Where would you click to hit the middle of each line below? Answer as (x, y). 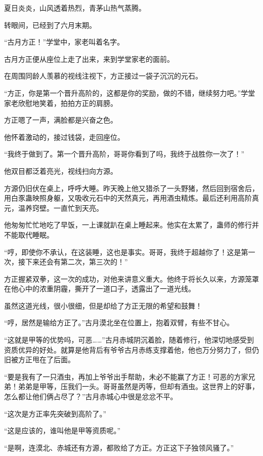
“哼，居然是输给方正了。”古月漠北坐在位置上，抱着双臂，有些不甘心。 (119, 322)
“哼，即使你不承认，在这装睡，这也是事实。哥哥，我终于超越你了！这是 (123, 252)
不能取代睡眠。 (29, 234)
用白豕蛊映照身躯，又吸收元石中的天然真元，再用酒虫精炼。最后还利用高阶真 (131, 198)
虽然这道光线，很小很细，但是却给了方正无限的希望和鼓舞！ (103, 305)
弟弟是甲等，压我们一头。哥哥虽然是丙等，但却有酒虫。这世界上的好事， (138, 386)
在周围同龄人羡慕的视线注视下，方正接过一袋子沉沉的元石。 (103, 76)
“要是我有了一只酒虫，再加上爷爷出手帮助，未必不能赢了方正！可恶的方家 (126, 376)
